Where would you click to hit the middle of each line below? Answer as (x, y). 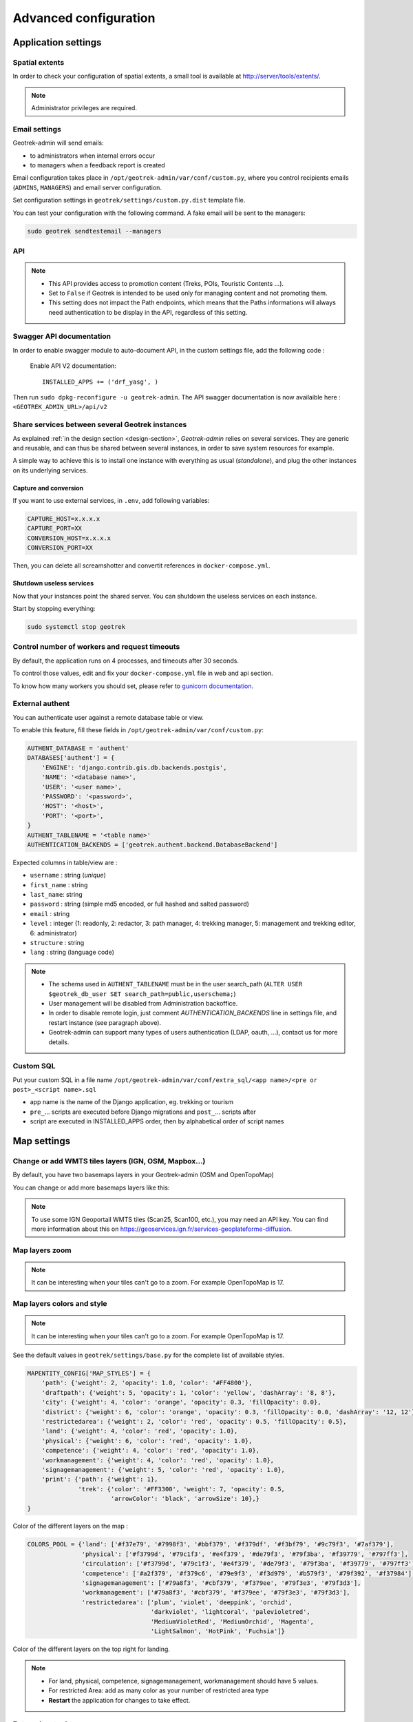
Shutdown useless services (53, 583)
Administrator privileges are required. (84, 108)
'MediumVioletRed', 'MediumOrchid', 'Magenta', (232, 1621)
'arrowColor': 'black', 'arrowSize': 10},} (185, 1499)
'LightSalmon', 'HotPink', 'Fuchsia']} (218, 1631)
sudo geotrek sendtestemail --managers (94, 231)
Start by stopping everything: (54, 609)
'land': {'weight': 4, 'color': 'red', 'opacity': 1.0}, (140, 1431)
